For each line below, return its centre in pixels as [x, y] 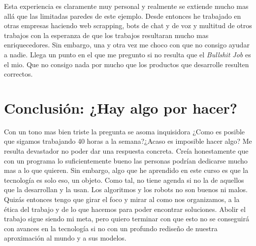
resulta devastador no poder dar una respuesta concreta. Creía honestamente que [126, 151]
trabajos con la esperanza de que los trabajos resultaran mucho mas [106, 35]
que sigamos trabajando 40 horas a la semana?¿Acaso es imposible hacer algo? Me [128, 141]
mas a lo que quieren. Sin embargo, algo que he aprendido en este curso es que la [126, 170]
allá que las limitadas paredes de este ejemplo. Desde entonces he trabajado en [123, 16]
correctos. [18, 74]
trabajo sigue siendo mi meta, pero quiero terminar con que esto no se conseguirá [127, 219]
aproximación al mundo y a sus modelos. [65, 238]
